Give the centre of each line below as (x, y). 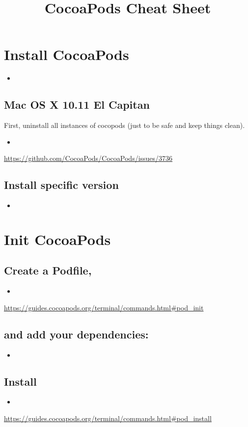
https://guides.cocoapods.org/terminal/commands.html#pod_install (108, 418)
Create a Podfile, (48, 270)
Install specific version (61, 185)
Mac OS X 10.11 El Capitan (77, 105)
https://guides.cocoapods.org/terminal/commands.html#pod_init (104, 307)
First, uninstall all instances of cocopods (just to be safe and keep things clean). (124, 125)
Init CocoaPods (57, 239)
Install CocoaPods (67, 54)
